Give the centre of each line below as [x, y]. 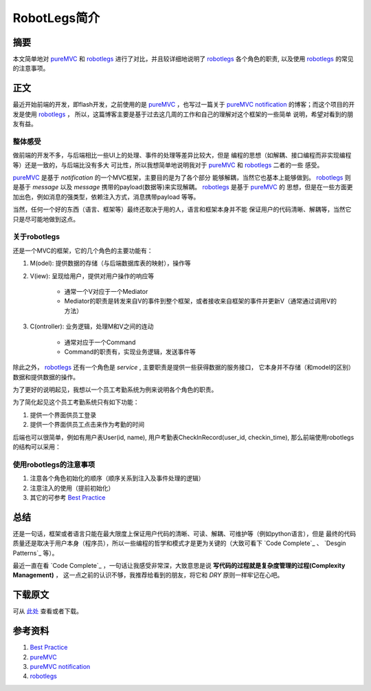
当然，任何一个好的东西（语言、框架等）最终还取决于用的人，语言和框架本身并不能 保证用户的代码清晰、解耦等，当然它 [182, 209]
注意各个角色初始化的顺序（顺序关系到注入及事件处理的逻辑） [117, 478]
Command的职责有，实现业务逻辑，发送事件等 [130, 352]
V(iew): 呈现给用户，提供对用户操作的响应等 [92, 276]
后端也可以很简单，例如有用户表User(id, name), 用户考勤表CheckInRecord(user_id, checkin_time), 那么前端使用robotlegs [183, 437]
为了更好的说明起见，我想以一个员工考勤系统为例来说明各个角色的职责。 [115, 390]
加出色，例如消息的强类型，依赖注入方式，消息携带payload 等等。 [106, 197]
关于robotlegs [36, 237]
